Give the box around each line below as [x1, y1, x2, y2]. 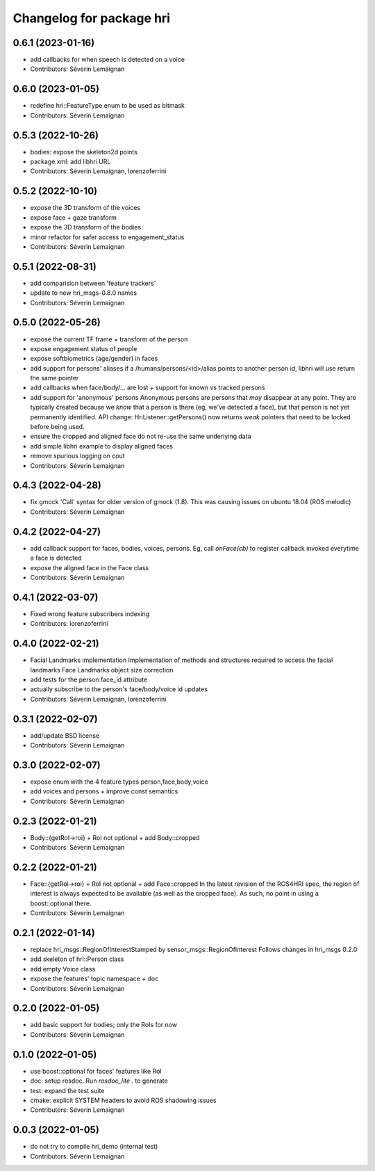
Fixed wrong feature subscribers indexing [30, 609, 149, 618]
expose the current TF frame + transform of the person [30, 334, 188, 344]
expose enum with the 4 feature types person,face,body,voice [30, 777, 208, 786]
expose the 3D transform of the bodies [30, 223, 142, 232]
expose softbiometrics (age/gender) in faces [30, 355, 158, 363]
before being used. [30, 423, 85, 431]
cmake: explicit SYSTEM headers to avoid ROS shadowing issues [30, 1096, 217, 1104]
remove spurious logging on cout [30, 452, 125, 460]
